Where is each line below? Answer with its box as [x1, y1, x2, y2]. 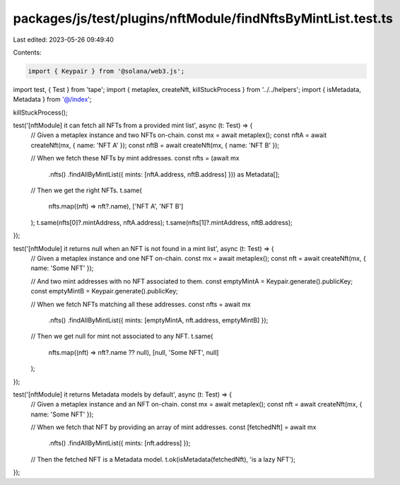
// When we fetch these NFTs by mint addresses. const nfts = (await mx [30, 154, 240, 163]
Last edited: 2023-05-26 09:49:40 [13, 35, 114, 44]
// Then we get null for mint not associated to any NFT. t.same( [30, 332, 213, 341]
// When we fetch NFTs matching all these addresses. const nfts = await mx [30, 300, 251, 308]
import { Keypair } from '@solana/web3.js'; [28, 67, 185, 75]
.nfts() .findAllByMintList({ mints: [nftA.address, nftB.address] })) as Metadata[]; [48, 170, 280, 178]
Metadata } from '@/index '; [13, 95, 92, 104]
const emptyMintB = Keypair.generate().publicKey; [30, 287, 178, 296]
